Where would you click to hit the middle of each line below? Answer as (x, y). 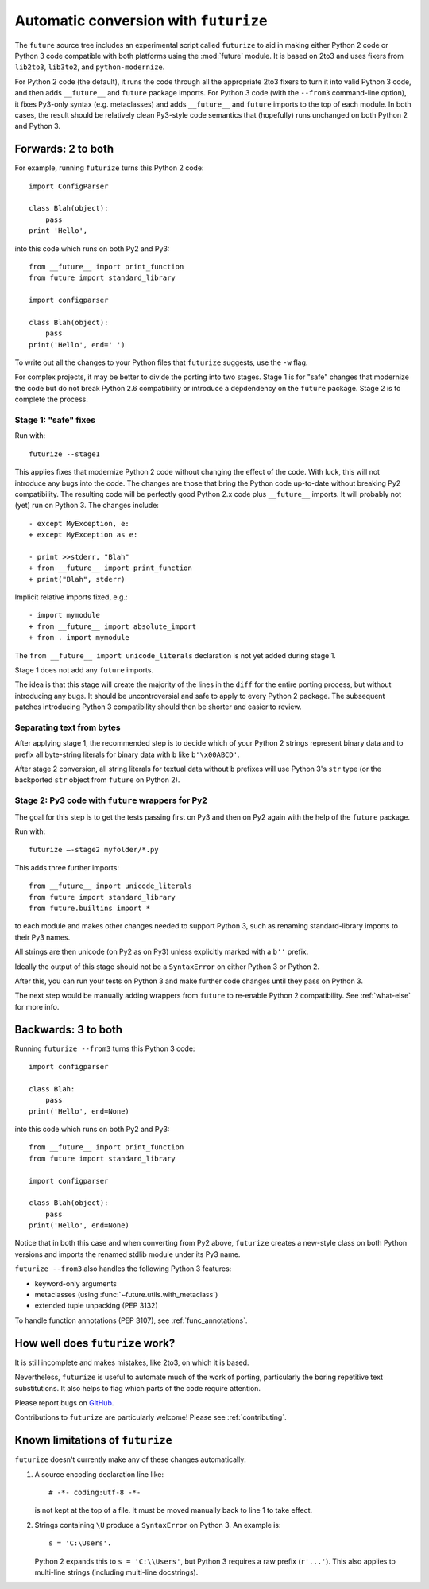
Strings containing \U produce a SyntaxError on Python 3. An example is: (158, 1525)
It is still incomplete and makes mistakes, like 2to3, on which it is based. (132, 1362)
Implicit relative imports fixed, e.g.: (71, 597)
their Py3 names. (43, 937)
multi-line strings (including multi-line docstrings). (116, 1572)
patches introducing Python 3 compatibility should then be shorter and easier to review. (158, 707)
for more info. (37, 1006)
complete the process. (52, 399)
